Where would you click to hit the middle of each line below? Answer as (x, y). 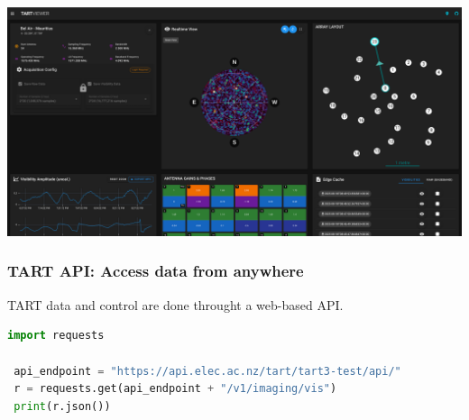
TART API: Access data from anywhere (156, 271)
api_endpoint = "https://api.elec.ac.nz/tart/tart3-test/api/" (207, 371)
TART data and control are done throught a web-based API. (175, 304)
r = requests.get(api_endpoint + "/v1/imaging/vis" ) (175, 389)
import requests (56, 336)
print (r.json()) (62, 406)
